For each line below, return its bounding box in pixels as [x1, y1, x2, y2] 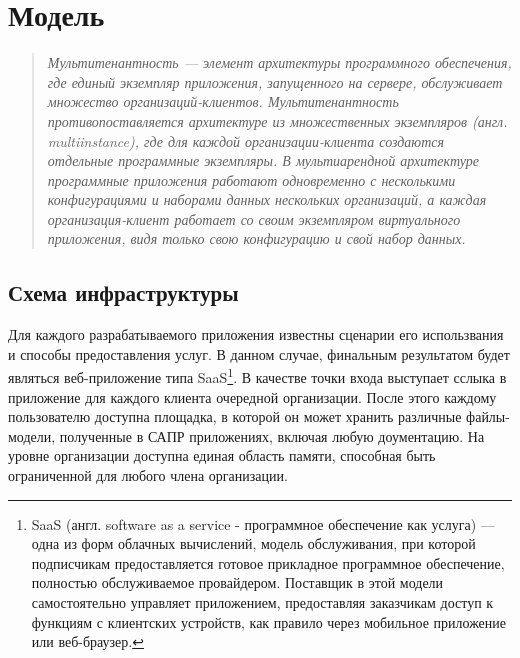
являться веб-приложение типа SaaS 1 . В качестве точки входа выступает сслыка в [8, 364, 507, 388]
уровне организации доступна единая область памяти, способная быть [8, 445, 436, 466]
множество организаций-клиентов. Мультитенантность [47, 91, 399, 112]
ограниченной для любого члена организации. [8, 465, 288, 486]
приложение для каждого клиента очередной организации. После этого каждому [8, 386, 497, 407]
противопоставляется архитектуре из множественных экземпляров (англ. [47, 110, 508, 131]
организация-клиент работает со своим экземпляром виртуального [47, 208, 461, 229]
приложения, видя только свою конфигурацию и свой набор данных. [47, 228, 466, 249]
